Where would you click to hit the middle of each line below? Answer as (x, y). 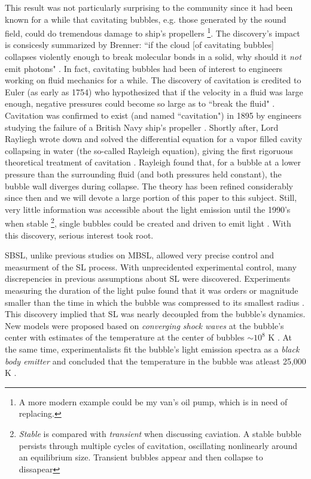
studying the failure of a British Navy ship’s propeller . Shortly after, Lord (142, 127)
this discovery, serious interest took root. (79, 235)
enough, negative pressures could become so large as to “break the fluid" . (140, 103)
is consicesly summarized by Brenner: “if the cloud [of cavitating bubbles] (139, 45)
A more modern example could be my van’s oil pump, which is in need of (153, 401)
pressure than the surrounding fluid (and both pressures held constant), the (143, 174)
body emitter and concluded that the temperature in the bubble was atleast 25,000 (155, 361)
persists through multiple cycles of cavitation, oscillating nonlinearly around (158, 445)
